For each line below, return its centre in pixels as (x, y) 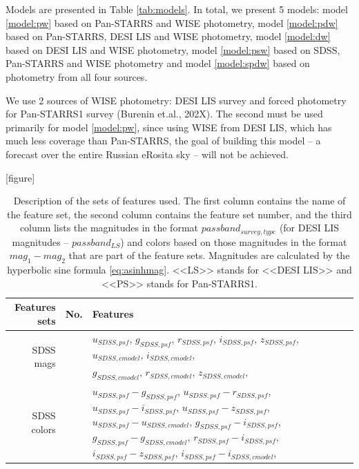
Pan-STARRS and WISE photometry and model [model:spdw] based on (158, 63)
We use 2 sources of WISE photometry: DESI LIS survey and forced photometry (176, 100)
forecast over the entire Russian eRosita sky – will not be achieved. (147, 154)
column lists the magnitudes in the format (109, 228)
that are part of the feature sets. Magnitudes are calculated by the (209, 255)
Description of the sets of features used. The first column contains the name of (179, 201)
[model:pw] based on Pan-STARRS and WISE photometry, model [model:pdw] (172, 22)
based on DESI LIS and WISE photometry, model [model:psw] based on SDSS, (173, 49)
